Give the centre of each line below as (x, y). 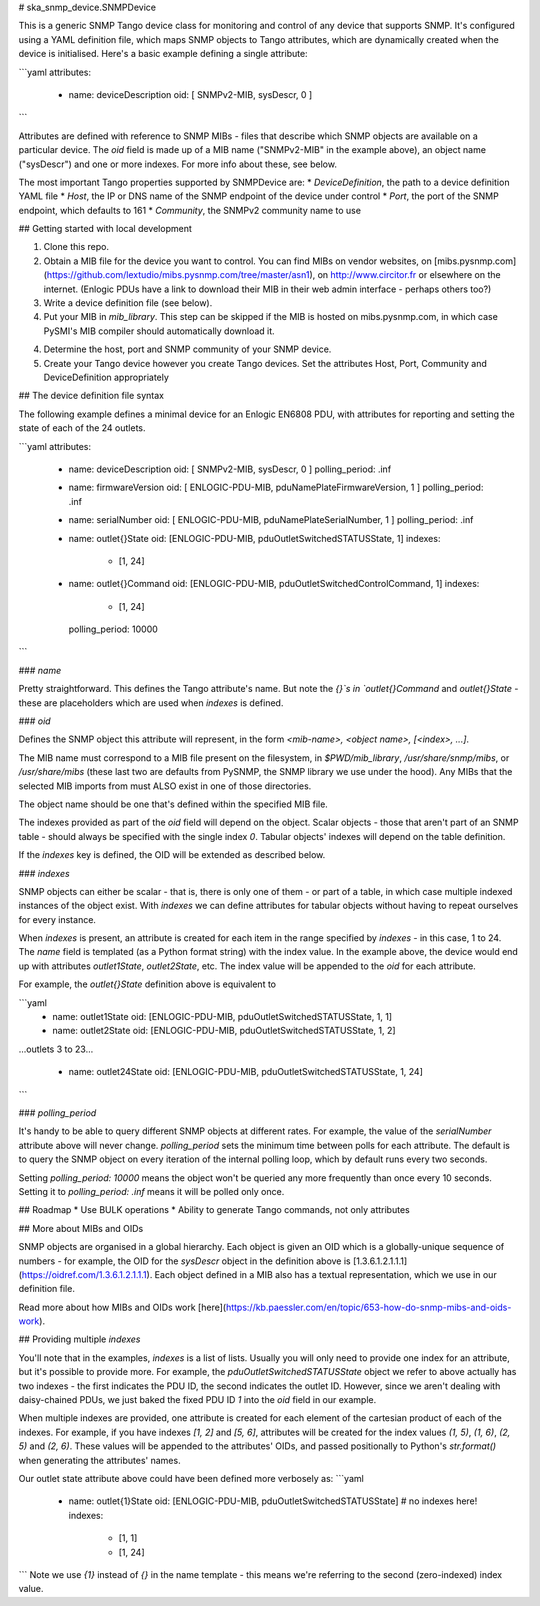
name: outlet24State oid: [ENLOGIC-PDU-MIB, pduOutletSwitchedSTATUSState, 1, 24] (246, 1072)
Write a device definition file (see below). (128, 303)
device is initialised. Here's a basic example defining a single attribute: (163, 54)
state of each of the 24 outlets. (82, 428)
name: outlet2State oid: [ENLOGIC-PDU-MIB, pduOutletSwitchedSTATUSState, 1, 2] (224, 1031)
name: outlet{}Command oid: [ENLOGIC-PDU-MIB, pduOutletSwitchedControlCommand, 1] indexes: (274, 584)
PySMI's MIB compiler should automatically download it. (159, 331)
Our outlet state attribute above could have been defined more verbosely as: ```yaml (191, 1478)
